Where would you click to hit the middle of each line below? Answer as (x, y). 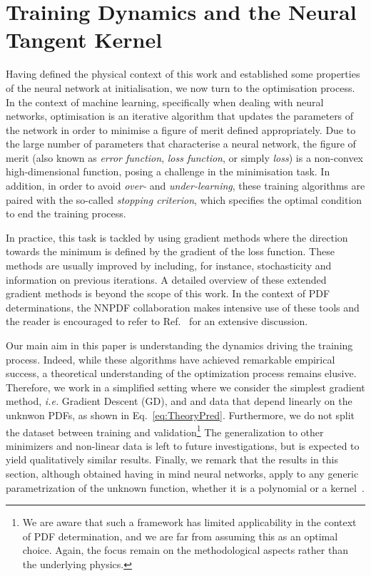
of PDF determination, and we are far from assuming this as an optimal (180, 536)
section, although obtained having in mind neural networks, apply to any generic (182, 473)
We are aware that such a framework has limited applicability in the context (189, 522)
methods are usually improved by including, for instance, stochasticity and (169, 266)
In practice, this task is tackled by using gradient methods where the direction (177, 237)
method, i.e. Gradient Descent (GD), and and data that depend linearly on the (179, 401)
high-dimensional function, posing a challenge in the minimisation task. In (168, 171)
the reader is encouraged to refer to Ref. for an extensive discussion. (157, 321)
